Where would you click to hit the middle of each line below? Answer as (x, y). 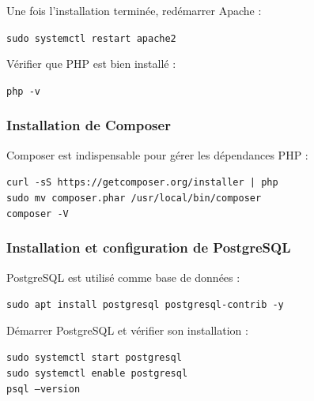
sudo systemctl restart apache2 (91, 38)
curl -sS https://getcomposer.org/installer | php (142, 183)
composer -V (38, 214)
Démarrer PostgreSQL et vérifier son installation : (127, 330)
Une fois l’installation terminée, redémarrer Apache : (134, 10)
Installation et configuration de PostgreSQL (149, 247)
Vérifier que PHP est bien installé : (91, 64)
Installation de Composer (89, 125)
